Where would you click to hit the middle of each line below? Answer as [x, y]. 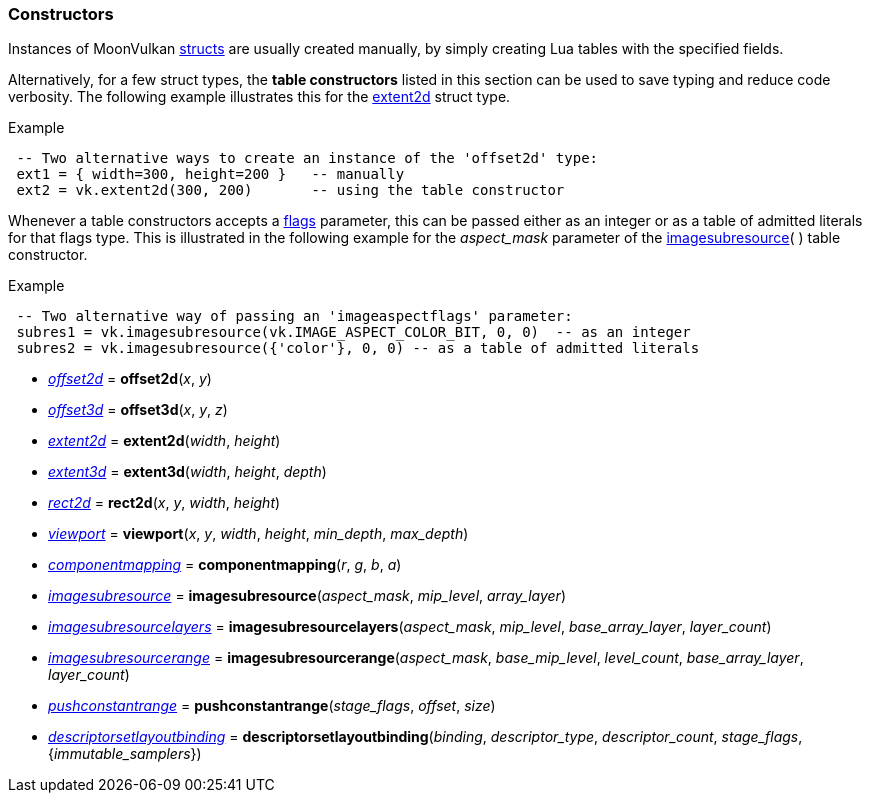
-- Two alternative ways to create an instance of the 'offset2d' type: [307, 158]
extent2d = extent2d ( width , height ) [164, 441]
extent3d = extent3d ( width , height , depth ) [187, 472]
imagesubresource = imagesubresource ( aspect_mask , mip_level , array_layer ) [307, 596]
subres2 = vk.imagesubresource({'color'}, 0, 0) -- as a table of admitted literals [358, 348]
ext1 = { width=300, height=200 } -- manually [210, 174]
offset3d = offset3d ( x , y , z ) [138, 410]
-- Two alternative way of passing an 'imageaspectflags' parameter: [294, 316]
